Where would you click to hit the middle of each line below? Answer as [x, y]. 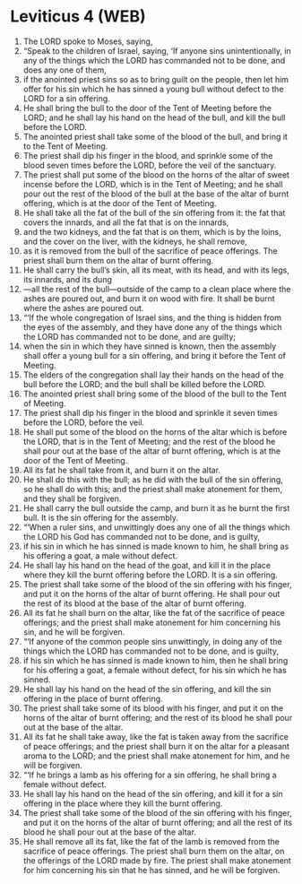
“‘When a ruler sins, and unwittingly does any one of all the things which [156, 527]
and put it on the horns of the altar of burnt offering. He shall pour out [151, 594]
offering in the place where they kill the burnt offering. [123, 803]
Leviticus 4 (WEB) [78, 17]
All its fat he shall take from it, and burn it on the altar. [122, 470]
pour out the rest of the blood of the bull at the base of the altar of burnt [156, 194]
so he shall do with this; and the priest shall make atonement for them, [153, 489]
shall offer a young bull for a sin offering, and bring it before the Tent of [154, 355]
